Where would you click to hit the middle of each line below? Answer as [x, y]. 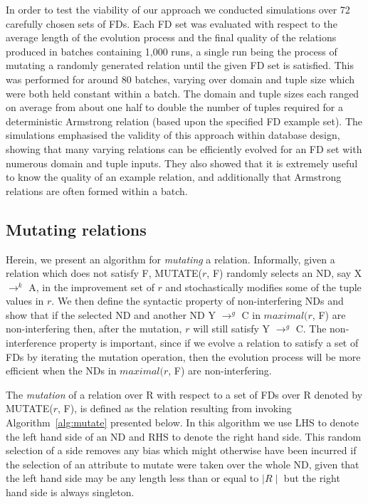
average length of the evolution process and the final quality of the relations [171, 37]
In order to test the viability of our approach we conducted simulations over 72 [178, 9]
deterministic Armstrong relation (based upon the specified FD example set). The [184, 121]
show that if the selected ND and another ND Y [111, 314]
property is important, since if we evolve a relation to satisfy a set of [209, 343]
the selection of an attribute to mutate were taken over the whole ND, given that [183, 464]
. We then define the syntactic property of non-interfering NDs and [198, 301]
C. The [311, 329]
